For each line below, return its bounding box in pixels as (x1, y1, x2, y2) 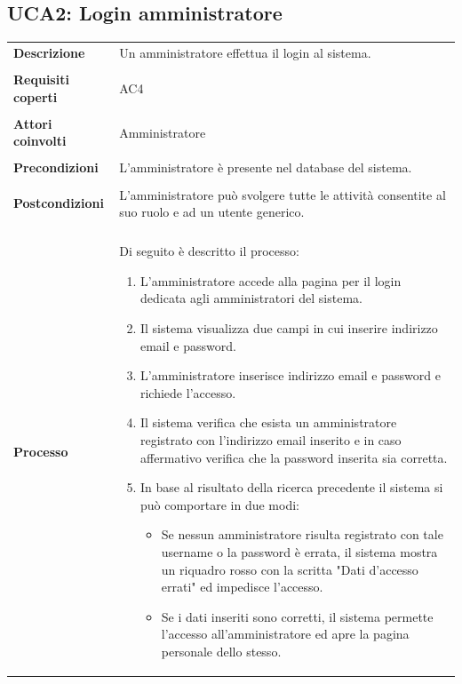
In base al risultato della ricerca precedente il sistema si (139, 478, 443, 497)
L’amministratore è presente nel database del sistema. (119, 158, 412, 177)
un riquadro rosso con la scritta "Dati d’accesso (161, 560, 418, 578)
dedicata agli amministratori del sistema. (139, 289, 362, 307)
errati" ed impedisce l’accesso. (161, 577, 323, 596)
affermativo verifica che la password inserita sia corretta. (139, 448, 448, 466)
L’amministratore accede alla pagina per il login (139, 271, 402, 290)
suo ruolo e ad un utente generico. (119, 203, 305, 221)
